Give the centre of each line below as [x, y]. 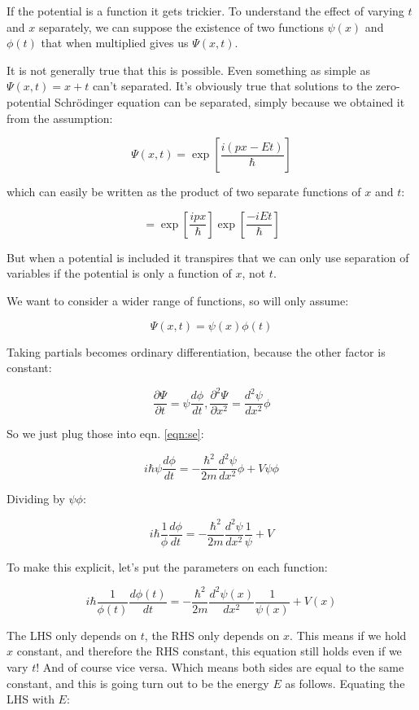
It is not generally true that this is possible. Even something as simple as [188, 70]
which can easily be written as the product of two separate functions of [184, 192]
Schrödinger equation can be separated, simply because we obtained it [230, 101]
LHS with [31, 699]
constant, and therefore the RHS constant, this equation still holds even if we [209, 651]
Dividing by [36, 499]
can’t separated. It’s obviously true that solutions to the [232, 86]
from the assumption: [60, 118]
